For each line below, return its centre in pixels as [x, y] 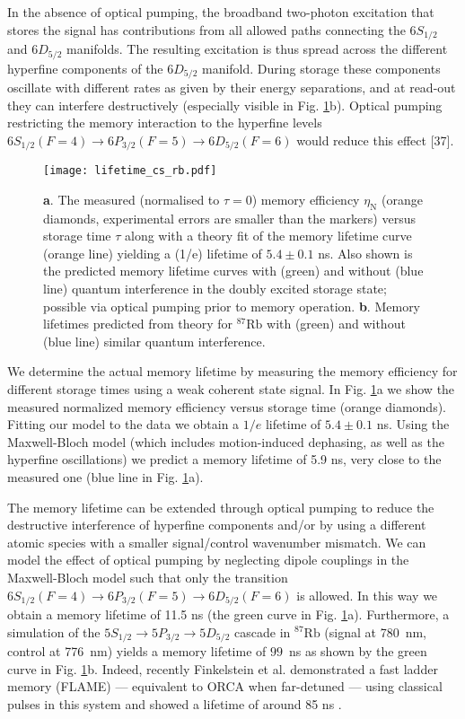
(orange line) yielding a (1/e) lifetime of [153, 253]
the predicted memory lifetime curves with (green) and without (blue [233, 271]
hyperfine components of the [85, 68]
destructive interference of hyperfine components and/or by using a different [217, 525]
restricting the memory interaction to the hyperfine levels [165, 123]
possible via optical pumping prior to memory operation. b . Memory [232, 306]
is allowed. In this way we [367, 595]
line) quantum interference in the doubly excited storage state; [215, 289]
